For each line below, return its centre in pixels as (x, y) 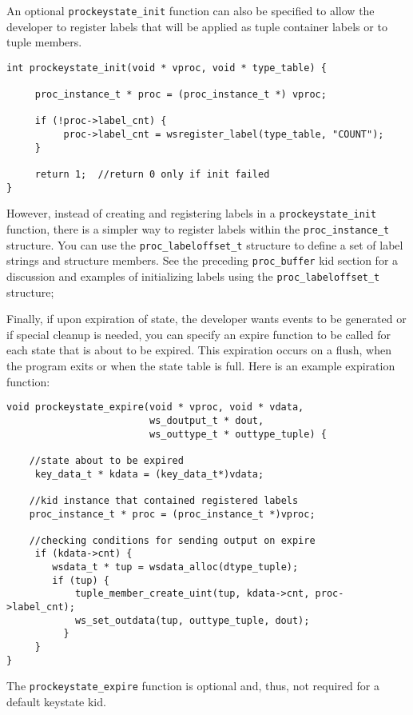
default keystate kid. (56, 702)
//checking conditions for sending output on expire (172, 540)
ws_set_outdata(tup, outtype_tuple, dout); (192, 620)
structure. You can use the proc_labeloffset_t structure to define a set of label (205, 244)
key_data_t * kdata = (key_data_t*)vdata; (149, 474)
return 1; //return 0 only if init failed (152, 175)
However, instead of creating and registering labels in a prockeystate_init (192, 213)
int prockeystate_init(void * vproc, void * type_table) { (167, 68)
